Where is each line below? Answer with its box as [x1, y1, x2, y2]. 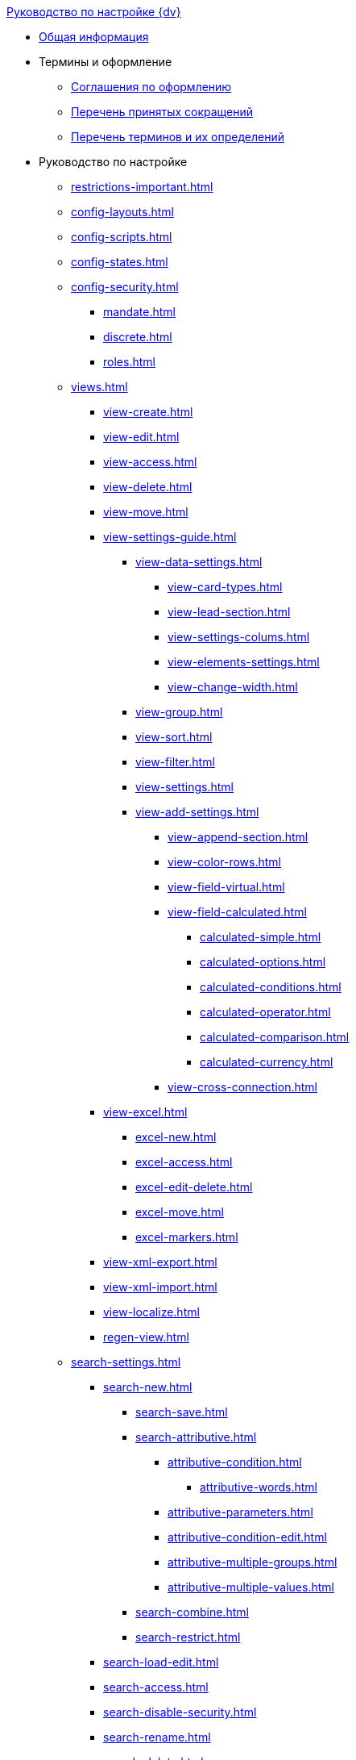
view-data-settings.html [135, 555, 263, 569]
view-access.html [103, 455, 197, 469]
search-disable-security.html [103, 1705, 257, 1719]
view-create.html [103, 405, 193, 419]
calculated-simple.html [200, 930, 321, 944]
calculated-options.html [200, 955, 326, 969]
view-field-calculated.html [168, 905, 307, 919]
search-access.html [103, 1680, 209, 1694]
